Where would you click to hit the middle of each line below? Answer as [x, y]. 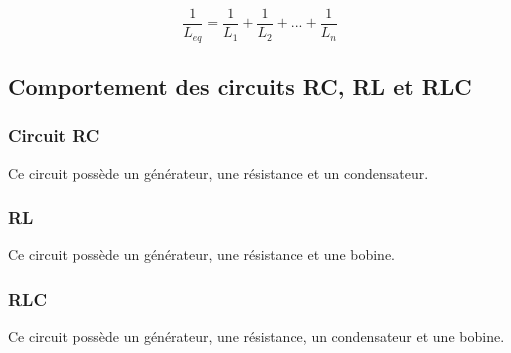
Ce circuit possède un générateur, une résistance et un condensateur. [218, 172]
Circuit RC [54, 135]
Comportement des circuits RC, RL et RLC [240, 85]
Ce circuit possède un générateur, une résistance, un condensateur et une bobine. [256, 336]
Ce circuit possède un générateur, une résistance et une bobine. [202, 254]
